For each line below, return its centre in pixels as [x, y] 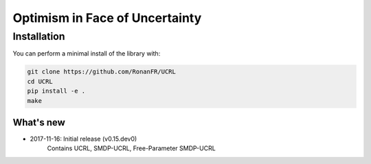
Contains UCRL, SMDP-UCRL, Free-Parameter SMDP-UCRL [131, 148]
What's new [39, 122]
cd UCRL [40, 81]
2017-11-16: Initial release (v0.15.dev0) [83, 139]
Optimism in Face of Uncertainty [107, 18]
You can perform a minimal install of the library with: [87, 54]
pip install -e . [56, 91]
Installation [39, 36]
